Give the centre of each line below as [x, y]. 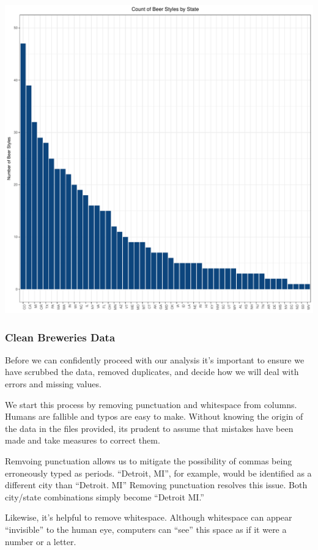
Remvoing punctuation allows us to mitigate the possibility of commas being [149, 460]
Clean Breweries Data [60, 337]
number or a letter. [41, 541]
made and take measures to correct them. [83, 440]
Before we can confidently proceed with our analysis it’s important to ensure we [155, 359]
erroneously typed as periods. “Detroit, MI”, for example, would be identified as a [158, 473]
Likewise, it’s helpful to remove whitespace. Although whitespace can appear [149, 517]
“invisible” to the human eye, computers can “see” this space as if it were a [146, 529]
